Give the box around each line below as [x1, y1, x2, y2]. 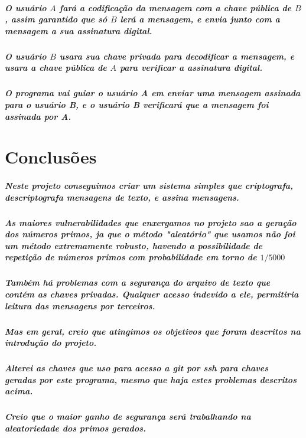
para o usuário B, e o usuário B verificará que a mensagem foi [5, 98, 269, 110]
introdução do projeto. [5, 336, 97, 349]
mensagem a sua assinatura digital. [5, 24, 152, 37]
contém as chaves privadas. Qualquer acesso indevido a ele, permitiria [5, 287, 299, 300]
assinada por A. [5, 110, 71, 122]
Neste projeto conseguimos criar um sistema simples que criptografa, [5, 179, 294, 192]
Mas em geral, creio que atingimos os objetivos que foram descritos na [5, 325, 301, 337]
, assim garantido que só [5, 13, 108, 25]
